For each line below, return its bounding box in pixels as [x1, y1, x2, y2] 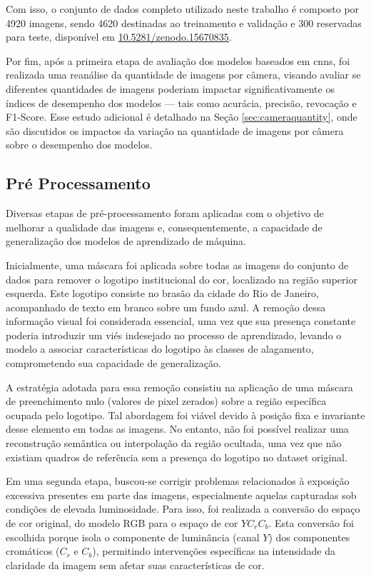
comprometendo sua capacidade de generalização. [6, 356, 221, 371]
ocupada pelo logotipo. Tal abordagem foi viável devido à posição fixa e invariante [6, 407, 365, 422]
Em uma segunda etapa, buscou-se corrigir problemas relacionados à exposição [6, 473, 350, 488]
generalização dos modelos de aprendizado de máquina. [6, 234, 247, 249]
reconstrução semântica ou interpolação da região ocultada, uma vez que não [6, 436, 342, 451]
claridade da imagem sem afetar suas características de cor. [6, 557, 265, 572]
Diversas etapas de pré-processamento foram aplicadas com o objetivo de [6, 206, 324, 221]
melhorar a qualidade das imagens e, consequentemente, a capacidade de [6, 219, 322, 234]
